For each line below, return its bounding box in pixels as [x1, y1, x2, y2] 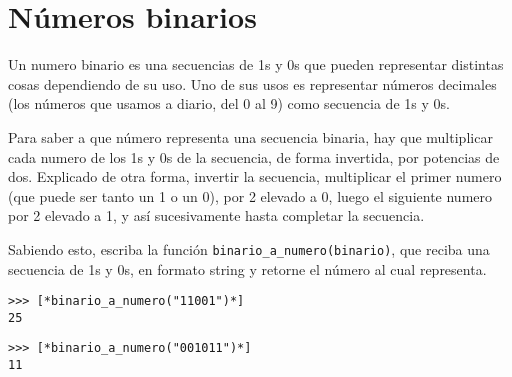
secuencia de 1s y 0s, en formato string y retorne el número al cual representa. [8, 258, 487, 279]
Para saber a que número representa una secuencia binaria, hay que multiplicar [8, 126, 493, 147]
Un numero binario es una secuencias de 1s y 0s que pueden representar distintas [8, 54, 504, 75]
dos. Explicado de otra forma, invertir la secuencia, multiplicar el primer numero [8, 166, 502, 187]
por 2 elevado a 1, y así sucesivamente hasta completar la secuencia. [8, 205, 425, 226]
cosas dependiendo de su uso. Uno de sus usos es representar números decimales [8, 73, 497, 94]
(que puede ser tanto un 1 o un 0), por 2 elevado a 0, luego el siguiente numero [8, 185, 493, 206]
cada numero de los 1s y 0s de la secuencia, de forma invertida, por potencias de [8, 146, 500, 167]
